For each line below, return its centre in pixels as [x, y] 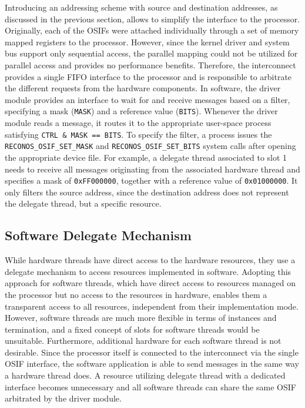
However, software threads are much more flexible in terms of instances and [141, 318]
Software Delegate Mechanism [98, 235]
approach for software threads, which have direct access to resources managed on [150, 283]
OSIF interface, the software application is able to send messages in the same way [152, 364]
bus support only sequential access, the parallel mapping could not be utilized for [151, 53]
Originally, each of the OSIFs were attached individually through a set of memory [152, 30]
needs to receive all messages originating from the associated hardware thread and [152, 169]
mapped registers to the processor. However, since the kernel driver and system [147, 42]
